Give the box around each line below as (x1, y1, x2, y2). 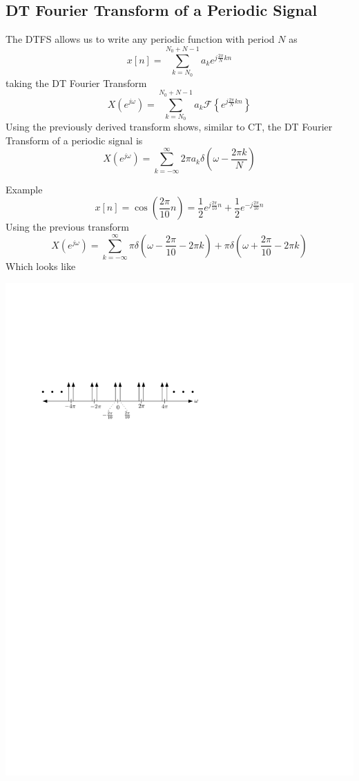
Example (6, 182, 43, 196)
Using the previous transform (6, 220, 129, 234)
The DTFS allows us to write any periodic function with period (6, 32, 275, 46)
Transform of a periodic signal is (6, 133, 143, 147)
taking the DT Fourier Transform (6, 75, 147, 90)
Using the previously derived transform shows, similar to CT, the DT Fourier (6, 119, 333, 134)
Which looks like (6, 259, 76, 273)
